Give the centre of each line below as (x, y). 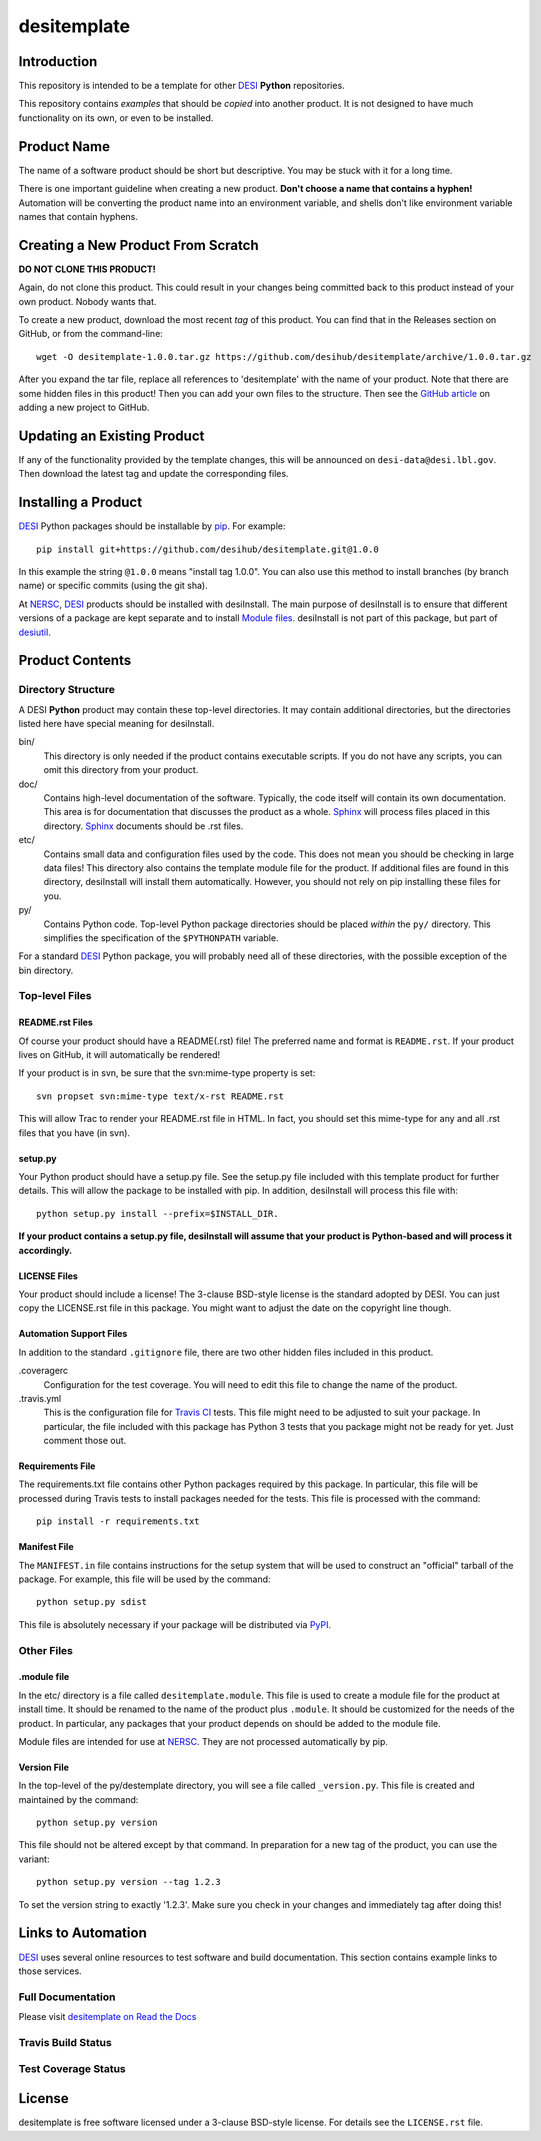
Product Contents (75, 660)
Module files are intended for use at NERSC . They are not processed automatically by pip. (203, 1741)
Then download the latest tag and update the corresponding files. (153, 474)
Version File (44, 1767)
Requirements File (57, 1466)
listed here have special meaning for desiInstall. (116, 724)
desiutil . (35, 632)
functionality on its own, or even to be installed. (116, 117)
